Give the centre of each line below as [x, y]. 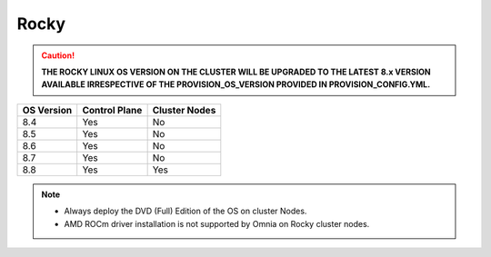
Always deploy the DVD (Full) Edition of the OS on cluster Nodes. [185, 211]
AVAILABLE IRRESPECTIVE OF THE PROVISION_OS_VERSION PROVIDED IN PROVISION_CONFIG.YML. [236, 84]
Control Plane [112, 110]
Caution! [58, 55]
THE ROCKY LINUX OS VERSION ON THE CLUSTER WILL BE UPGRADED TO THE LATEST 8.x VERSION [236, 72]
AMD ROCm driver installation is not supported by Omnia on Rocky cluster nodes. [217, 223]
